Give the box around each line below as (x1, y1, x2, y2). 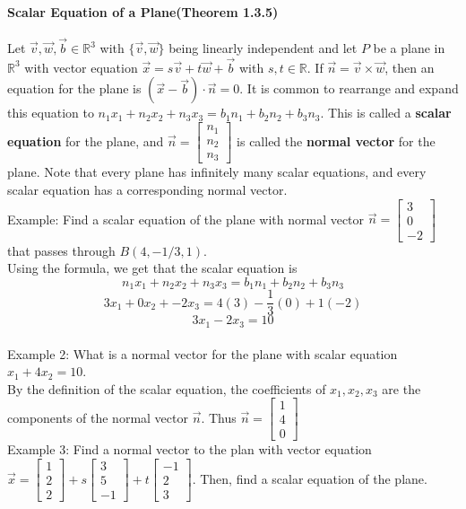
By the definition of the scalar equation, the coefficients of (7, 379, 326, 398)
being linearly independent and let (168, 39, 358, 57)
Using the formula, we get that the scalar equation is (7, 259, 298, 277)
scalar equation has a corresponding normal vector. (7, 180, 288, 199)
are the (382, 379, 421, 398)
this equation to (7, 103, 94, 122)
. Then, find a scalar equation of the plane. (192, 469, 427, 487)
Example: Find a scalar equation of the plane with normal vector (7, 209, 365, 228)
